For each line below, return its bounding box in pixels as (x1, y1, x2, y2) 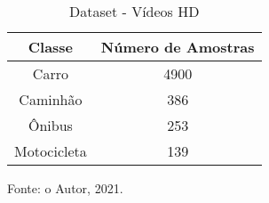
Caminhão (19, 89, 83, 110)
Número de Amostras (100, 37, 255, 57)
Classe (28, 37, 74, 57)
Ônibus (28, 115, 73, 135)
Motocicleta (14, 141, 87, 161)
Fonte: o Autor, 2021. (7, 179, 123, 197)
